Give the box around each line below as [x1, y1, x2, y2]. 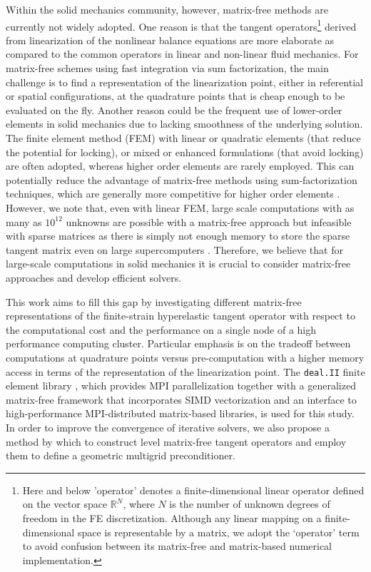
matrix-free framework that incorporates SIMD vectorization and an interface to [6, 392, 357, 407]
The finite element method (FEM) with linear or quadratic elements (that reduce [6, 131, 361, 145]
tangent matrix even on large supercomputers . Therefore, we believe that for [6, 242, 343, 257]
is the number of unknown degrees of [169, 496, 330, 511]
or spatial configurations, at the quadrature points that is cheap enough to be [6, 88, 345, 103]
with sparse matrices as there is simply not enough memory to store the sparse [6, 228, 350, 243]
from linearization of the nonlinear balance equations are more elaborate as [6, 32, 335, 47]
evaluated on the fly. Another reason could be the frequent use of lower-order [6, 102, 342, 117]
